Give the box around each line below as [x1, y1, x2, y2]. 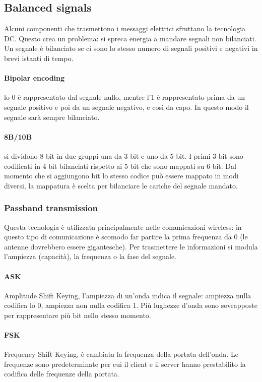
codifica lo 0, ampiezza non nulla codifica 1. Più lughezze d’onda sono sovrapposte [4, 300, 257, 310]
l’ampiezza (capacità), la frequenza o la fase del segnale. [4, 251, 176, 262]
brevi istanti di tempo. [4, 52, 74, 63]
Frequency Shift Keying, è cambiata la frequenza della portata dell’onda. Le [4, 349, 238, 359]
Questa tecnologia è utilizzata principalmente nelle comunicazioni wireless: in [4, 221, 242, 232]
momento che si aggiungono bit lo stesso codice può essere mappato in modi [4, 170, 239, 181]
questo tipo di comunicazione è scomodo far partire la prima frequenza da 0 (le [4, 231, 248, 242]
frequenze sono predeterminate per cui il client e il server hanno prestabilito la [4, 358, 246, 369]
